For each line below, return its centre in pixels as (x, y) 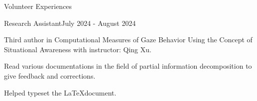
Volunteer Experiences (38, 6)
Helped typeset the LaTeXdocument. (60, 92)
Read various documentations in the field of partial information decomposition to (128, 66)
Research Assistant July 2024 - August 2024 (70, 23)
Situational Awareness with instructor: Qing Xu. (78, 49)
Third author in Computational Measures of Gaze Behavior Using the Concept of (128, 40)
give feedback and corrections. (50, 75)
